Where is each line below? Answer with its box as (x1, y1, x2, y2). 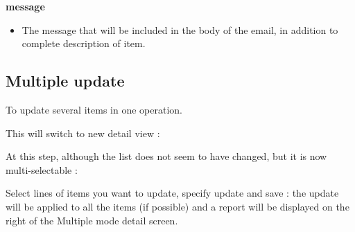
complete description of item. (21, 36, 146, 51)
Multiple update (6, 70, 125, 91)
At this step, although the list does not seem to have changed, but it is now (6, 149, 327, 163)
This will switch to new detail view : (6, 125, 160, 140)
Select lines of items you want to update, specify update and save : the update (6, 186, 339, 200)
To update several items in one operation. (6, 102, 182, 116)
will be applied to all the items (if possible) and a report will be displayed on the (6, 199, 349, 213)
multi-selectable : (6, 162, 78, 177)
